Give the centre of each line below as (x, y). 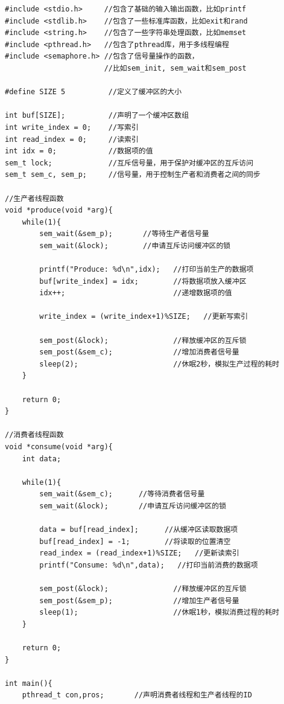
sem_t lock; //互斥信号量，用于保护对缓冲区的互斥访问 (129, 163)
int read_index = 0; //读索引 (72, 139)
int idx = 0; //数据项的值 (79, 151)
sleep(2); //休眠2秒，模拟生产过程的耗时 (159, 364)
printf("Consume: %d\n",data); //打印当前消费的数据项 (149, 565)
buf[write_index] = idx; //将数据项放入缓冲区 (143, 281)
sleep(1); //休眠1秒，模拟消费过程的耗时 (159, 613)
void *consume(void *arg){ (59, 446)
